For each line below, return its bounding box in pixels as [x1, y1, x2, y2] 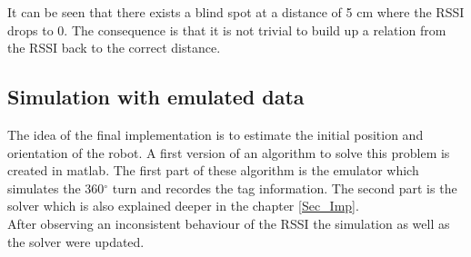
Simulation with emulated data [7, 83, 305, 111]
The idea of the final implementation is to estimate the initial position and [7, 124, 424, 143]
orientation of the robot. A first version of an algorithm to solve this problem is [7, 143, 450, 162]
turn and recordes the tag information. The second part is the [112, 178, 457, 197]
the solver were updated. [7, 232, 145, 251]
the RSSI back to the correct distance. [7, 38, 221, 57]
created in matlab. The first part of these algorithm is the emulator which [7, 161, 419, 180]
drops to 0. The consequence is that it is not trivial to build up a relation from [7, 20, 446, 39]
